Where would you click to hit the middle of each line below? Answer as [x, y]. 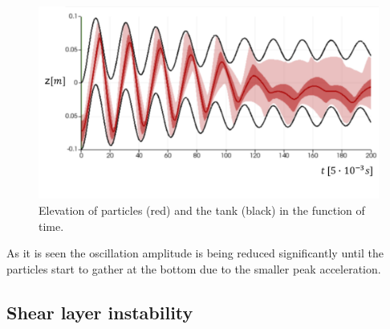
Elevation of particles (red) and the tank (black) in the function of [202, 210]
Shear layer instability [100, 312]
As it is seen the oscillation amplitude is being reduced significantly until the [195, 253]
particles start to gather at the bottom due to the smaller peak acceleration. [194, 268]
